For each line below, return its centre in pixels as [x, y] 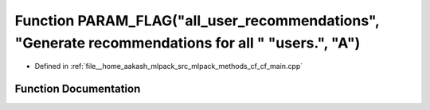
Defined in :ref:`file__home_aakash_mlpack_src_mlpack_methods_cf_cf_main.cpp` [169, 66]
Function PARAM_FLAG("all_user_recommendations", [197, 21]
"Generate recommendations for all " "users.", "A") [188, 43]
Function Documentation [78, 89]
